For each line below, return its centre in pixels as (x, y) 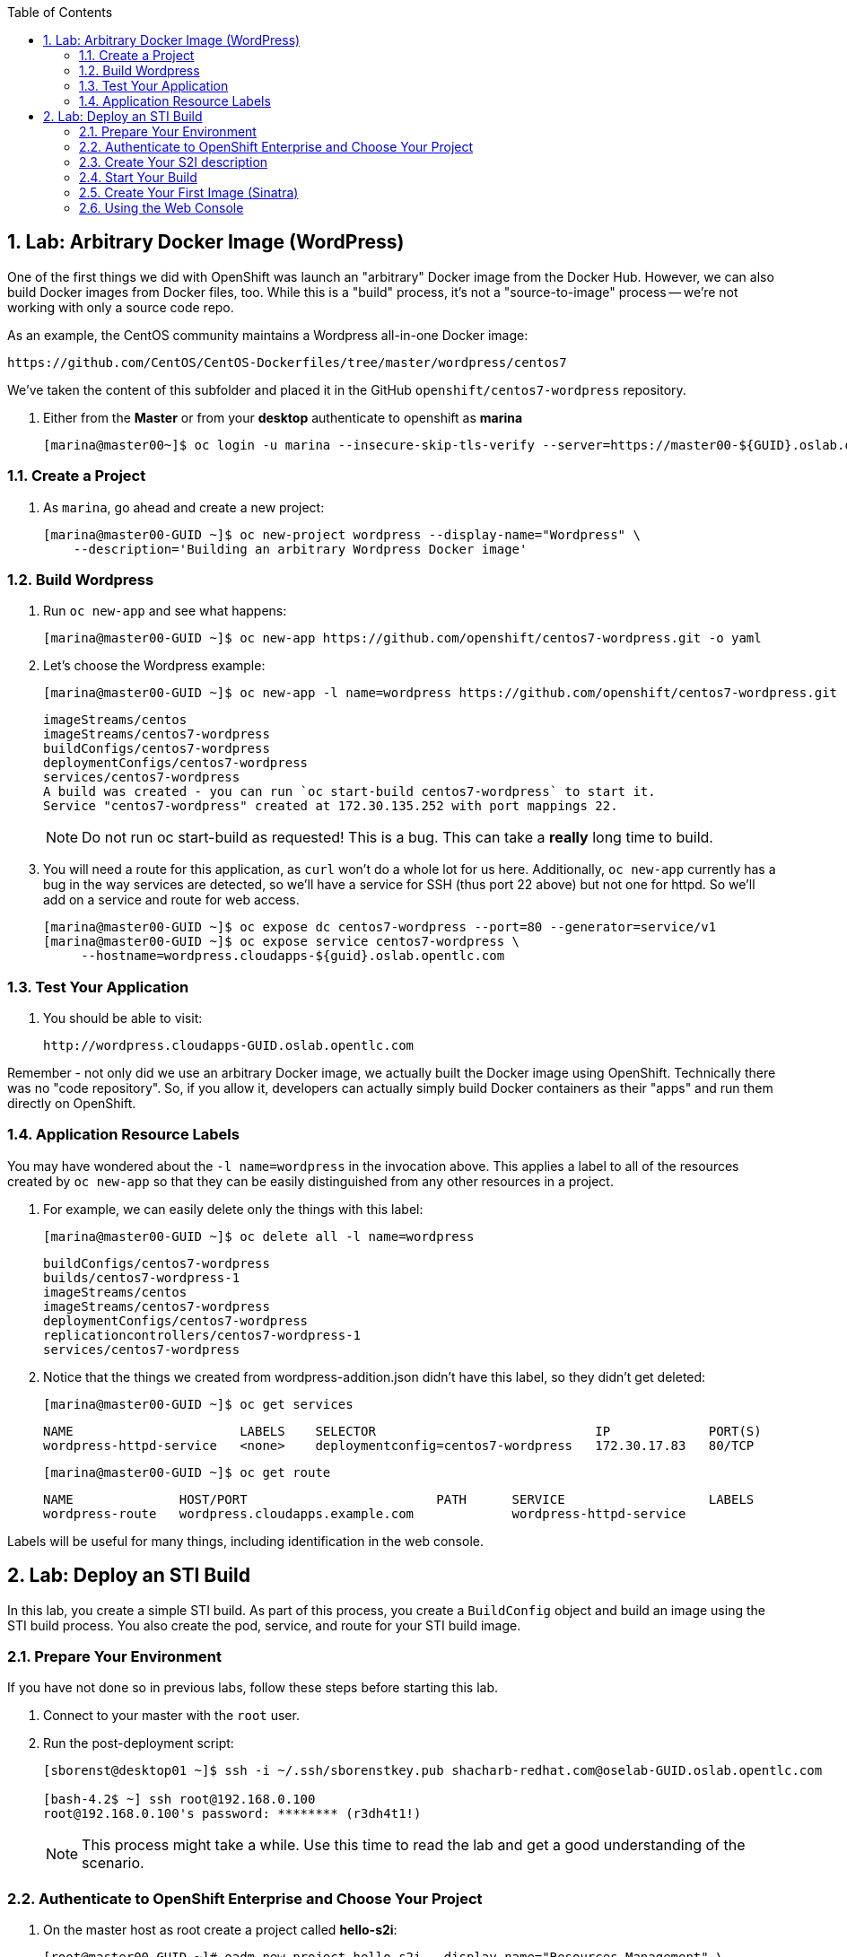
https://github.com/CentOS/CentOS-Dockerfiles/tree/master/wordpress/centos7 (287, 362)
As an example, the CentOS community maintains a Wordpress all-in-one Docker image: (268, 335)
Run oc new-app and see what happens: (165, 611)
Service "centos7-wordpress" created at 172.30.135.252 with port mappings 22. (331, 806)
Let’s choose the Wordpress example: (154, 666)
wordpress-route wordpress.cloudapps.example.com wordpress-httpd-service (365, 1513)
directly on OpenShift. (72, 1104)
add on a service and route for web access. (171, 900)
